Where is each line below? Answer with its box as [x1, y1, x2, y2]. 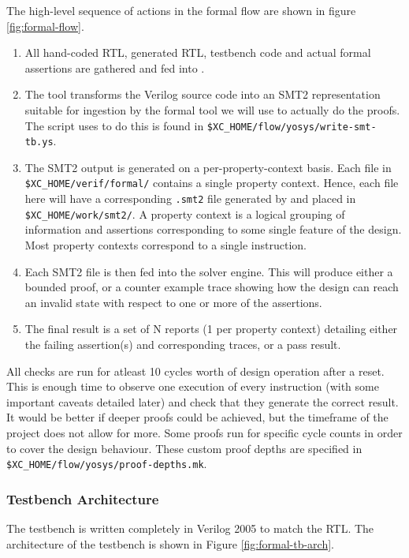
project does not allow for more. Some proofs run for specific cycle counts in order [6, 424, 403, 440]
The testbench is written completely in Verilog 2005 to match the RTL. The [6, 520, 374, 537]
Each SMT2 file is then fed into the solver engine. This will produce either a [24, 263, 393, 279]
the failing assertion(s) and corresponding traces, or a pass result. [24, 336, 341, 352]
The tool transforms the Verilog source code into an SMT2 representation [24, 86, 381, 103]
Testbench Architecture [6, 489, 159, 508]
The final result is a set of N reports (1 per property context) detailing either [24, 320, 398, 337]
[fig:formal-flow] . [6, 17, 84, 34]
